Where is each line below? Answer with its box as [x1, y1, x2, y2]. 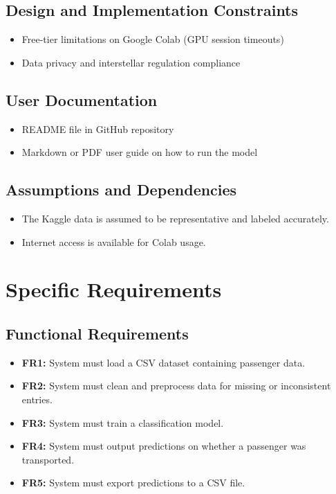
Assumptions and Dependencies [6, 179, 237, 200]
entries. [21, 391, 53, 406]
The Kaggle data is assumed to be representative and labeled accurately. [21, 211, 329, 225]
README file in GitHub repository [21, 121, 174, 136]
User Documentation [6, 89, 158, 110]
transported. [21, 452, 75, 466]
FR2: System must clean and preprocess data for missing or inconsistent [21, 378, 331, 393]
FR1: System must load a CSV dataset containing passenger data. [21, 355, 306, 369]
